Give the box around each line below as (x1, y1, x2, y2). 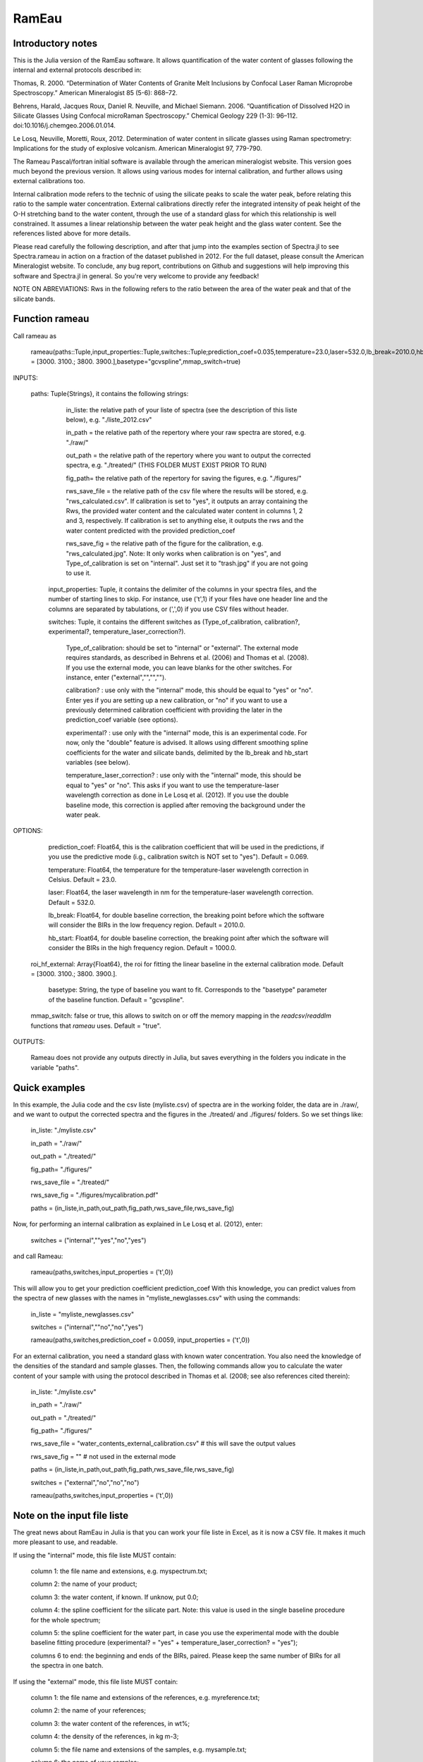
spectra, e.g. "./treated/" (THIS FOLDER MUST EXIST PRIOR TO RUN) (66, 461, 267, 469)
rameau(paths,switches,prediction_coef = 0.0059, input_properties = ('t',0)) (30, 1336, 250, 1344)
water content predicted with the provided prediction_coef (66, 526, 235, 535)
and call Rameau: (13, 1252, 63, 1260)
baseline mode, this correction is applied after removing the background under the (66, 801, 306, 809)
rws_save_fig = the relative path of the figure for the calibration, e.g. (66, 539, 264, 548)
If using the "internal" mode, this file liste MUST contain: (13, 1551, 176, 1559)
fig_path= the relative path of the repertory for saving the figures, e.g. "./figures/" (66, 474, 302, 482)
